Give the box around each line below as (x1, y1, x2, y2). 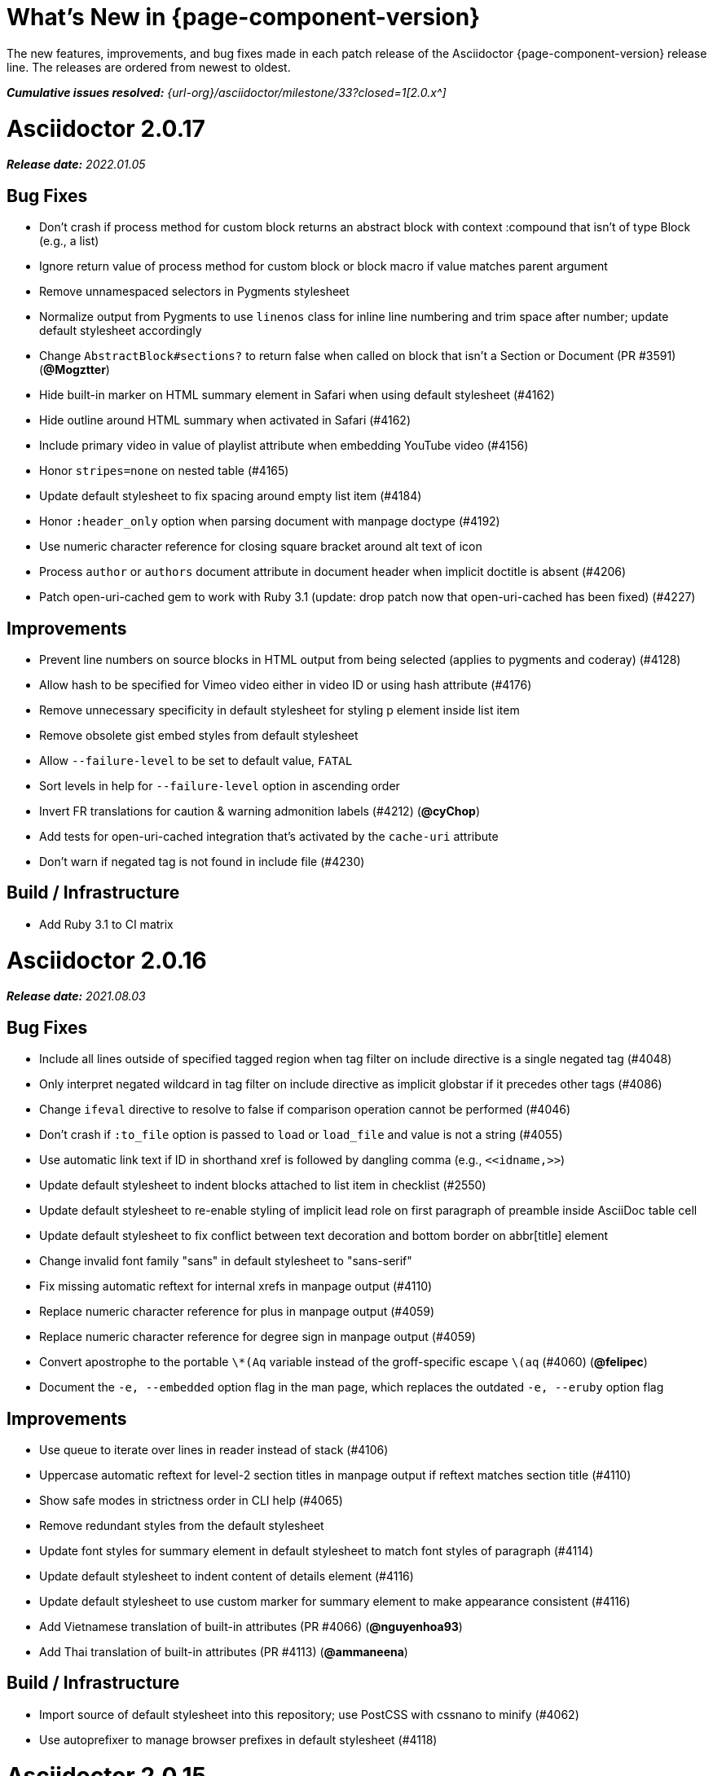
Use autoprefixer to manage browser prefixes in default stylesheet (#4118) (39, 1732, 438, 1747)
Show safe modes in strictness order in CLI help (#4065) (39, 1492, 343, 1507)
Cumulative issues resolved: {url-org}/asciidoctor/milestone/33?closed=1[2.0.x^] (7, 85, 447, 99)
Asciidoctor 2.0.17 (7, 114, 205, 143)
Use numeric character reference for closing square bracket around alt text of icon (39, 539, 482, 554)
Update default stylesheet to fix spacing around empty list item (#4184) (39, 489, 422, 503)
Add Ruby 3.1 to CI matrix (39, 917, 174, 931)
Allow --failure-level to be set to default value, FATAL (39, 753, 353, 767)
